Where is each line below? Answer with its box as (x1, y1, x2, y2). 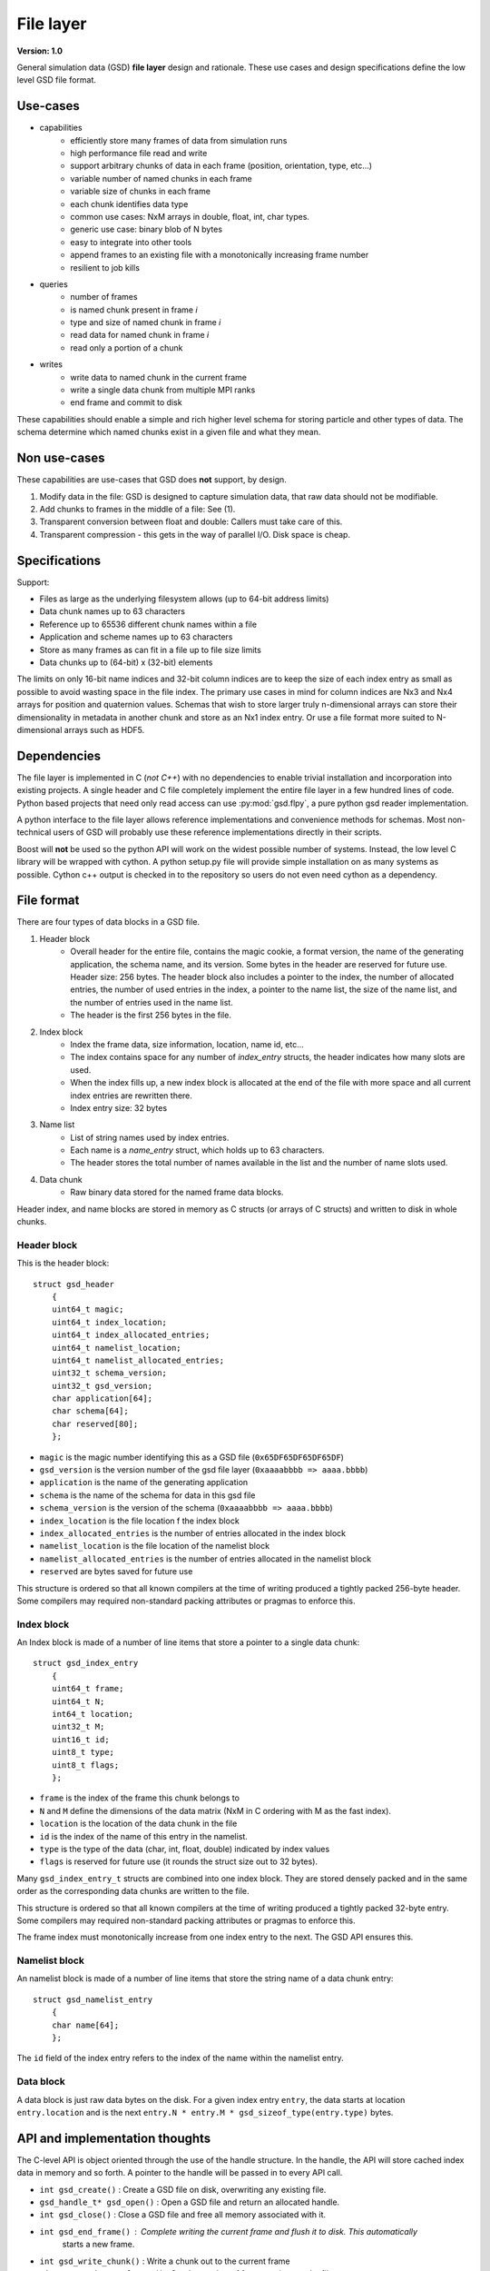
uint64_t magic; (51, 1304, 124, 1314)
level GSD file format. (16, 74, 97, 85)
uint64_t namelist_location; (51, 1343, 181, 1353)
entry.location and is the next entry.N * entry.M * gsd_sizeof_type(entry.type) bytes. (16, 2107, 394, 2117)
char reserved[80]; (51, 1418, 139, 1429)
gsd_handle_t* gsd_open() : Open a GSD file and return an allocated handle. (39, 2197, 340, 2207)
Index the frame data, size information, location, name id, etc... (70, 1038, 304, 1049)
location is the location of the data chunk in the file (39, 1818, 238, 1830)
